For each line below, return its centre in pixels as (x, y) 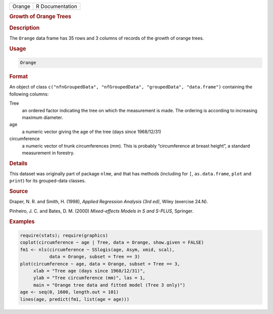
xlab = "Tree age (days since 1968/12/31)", (89, 271)
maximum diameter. (42, 117)
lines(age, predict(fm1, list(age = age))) (75, 299)
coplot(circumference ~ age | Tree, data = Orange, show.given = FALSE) (112, 242)
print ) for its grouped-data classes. (48, 181)
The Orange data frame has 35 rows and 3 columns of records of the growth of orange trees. (107, 38)
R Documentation (57, 6)
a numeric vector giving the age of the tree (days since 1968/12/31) (92, 131)
